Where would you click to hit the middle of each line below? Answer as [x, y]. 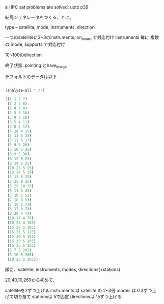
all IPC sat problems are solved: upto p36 [47, 7]
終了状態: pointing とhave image [36, 66]
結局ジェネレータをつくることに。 [40, 17]
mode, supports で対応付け [38, 44]
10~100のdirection [23, 55]
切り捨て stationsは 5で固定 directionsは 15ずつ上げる [68, 296]
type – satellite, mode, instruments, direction [50, 27]
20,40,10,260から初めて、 [31, 280]
